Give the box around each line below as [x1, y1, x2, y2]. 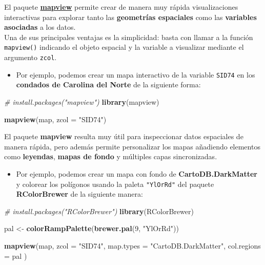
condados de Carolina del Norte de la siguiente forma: [16, 79, 201, 90]
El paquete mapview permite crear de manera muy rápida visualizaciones [4, 2, 238, 12]
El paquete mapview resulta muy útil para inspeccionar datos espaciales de [4, 131, 243, 142]
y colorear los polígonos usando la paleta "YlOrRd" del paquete [16, 178, 214, 189]
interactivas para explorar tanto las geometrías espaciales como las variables [4, 11, 257, 22]
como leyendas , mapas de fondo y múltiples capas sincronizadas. [4, 151, 217, 162]
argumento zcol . [4, 52, 57, 63]
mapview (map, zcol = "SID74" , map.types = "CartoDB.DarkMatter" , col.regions [4, 240, 261, 251]
